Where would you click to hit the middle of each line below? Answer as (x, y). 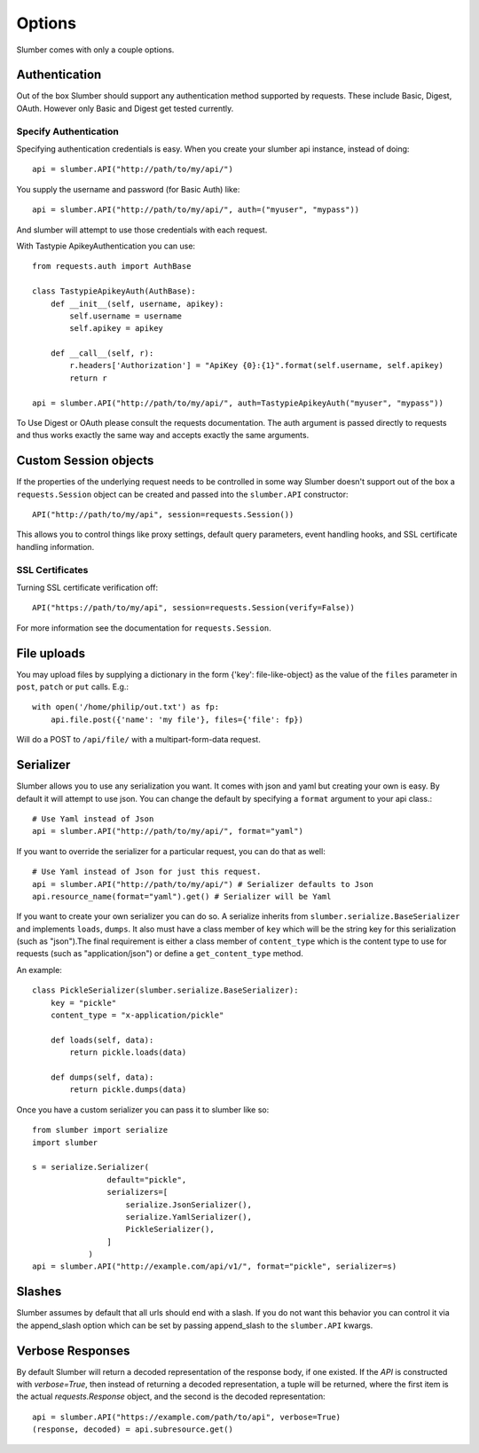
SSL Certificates (52, 569)
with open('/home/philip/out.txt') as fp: (126, 707)
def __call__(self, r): (102, 353)
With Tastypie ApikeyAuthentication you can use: (106, 246)
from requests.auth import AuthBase (112, 267)
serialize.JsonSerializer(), (189, 1205)
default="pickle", (147, 1179)
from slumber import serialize (100, 1130)
